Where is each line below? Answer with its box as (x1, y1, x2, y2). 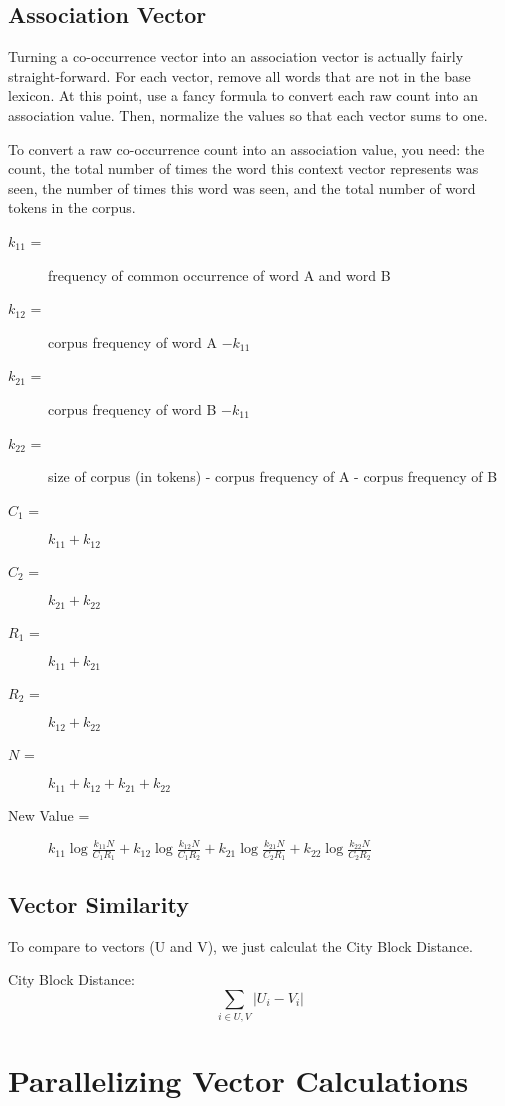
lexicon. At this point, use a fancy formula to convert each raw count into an (8, 85, 479, 106)
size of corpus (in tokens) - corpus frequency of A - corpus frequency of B (48, 466, 498, 487)
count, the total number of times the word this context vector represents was (8, 158, 479, 179)
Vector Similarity (8, 888, 189, 919)
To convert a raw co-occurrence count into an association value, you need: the (8, 138, 485, 159)
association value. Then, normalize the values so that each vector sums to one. (8, 104, 488, 125)
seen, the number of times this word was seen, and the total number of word (8, 177, 476, 198)
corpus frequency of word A (48, 331, 217, 352)
